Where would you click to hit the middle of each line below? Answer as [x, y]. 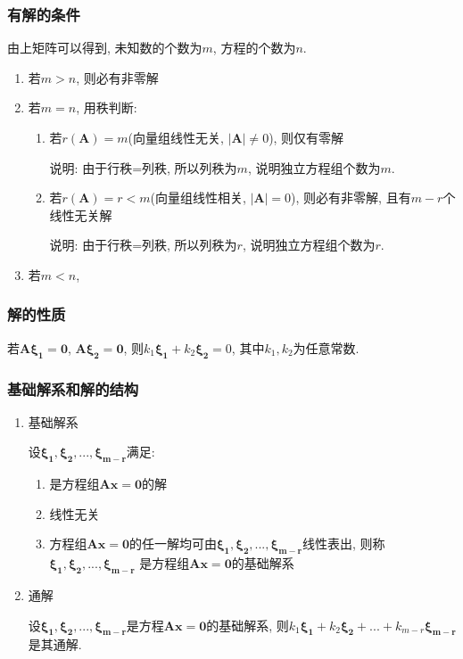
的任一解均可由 [173, 544]
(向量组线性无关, [176, 137]
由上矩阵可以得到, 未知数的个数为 [105, 48]
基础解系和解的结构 [73, 388]
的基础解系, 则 [248, 625]
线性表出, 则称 [344, 544]
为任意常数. [326, 347]
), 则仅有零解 [306, 137]
